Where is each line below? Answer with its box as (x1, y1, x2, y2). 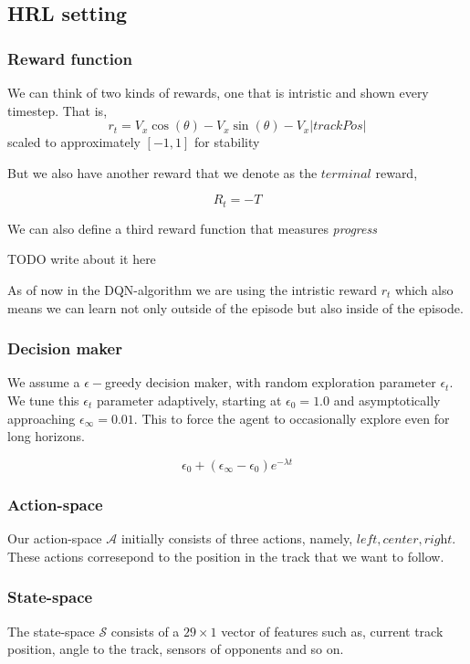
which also (395, 280, 454, 300)
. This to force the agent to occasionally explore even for (133, 408, 450, 427)
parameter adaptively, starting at (96, 391, 282, 410)
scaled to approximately (7, 132, 141, 152)
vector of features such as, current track (221, 621, 444, 640)
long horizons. (7, 427, 85, 446)
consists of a (110, 621, 180, 640)
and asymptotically (333, 391, 441, 410)
